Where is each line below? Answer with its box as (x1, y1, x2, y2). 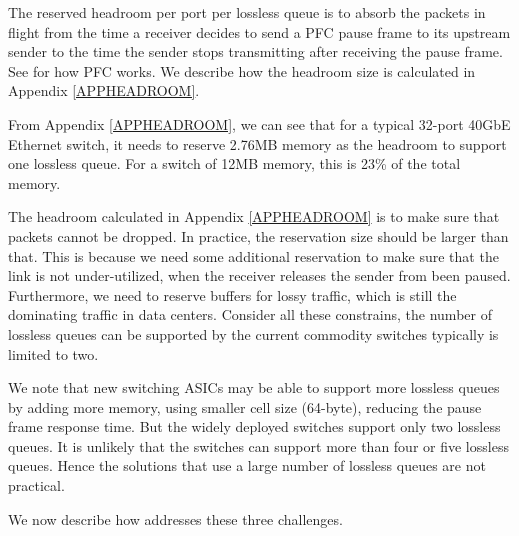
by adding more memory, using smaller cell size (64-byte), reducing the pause (8, 396, 482, 417)
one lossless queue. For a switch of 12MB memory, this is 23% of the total (8, 153, 461, 174)
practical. (8, 475, 65, 496)
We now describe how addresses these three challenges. (8, 508, 343, 529)
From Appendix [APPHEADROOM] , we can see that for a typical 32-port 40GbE (8, 113, 511, 134)
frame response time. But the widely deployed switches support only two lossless (8, 416, 501, 437)
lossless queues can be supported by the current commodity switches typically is (8, 323, 499, 344)
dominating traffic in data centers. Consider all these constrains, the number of (8, 304, 492, 325)
